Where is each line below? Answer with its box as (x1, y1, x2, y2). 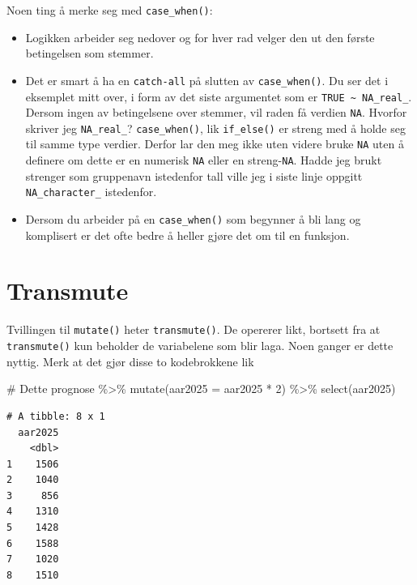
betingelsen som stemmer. (25, 45, 154, 62)
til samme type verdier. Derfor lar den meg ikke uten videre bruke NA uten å (25, 135, 404, 152)
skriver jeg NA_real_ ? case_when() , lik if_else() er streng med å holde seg (25, 119, 406, 136)
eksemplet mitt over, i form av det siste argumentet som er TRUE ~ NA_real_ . (25, 88, 412, 105)
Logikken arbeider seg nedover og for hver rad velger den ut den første (25, 28, 375, 45)
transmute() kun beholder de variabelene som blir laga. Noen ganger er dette (6, 337, 394, 354)
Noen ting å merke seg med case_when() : (6, 2, 213, 18)
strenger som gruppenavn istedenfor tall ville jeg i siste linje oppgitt (25, 167, 363, 184)
